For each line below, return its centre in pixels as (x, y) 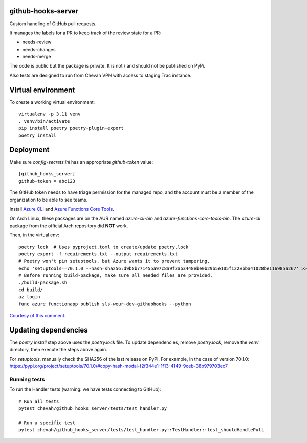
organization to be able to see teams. (49, 200)
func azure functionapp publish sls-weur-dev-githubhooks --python (105, 304)
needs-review (37, 42)
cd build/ (31, 290)
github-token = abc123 (47, 181)
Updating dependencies (49, 330)
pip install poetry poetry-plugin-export (71, 128)
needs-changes (39, 49)
